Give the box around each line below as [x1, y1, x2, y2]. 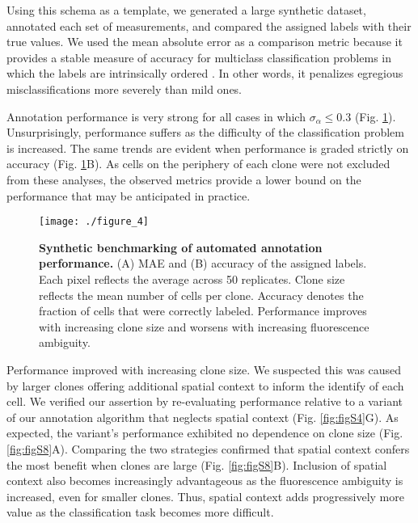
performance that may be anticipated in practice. [6, 187, 251, 204]
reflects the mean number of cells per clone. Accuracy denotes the [39, 286, 364, 303]
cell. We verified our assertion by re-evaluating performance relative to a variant [6, 393, 403, 410]
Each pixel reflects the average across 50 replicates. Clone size [39, 270, 345, 287]
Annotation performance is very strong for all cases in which [6, 108, 306, 124]
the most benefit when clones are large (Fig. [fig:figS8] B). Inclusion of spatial [6, 456, 387, 473]
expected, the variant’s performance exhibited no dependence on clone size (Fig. [6, 424, 403, 441]
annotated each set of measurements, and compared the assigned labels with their [6, 17, 412, 34]
